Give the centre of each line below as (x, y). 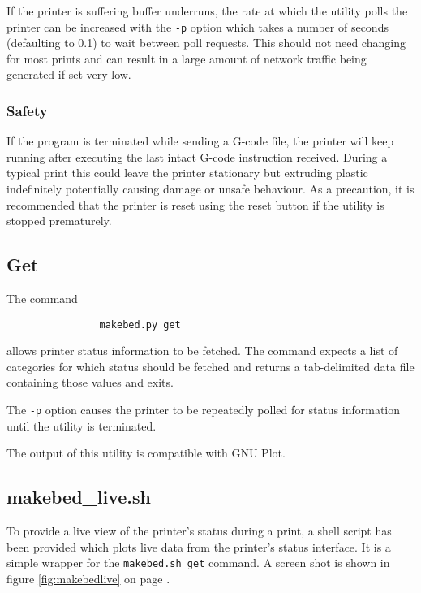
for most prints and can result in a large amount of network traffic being (187, 58)
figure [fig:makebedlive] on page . (88, 578)
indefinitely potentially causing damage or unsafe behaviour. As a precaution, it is (210, 189)
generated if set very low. (69, 74)
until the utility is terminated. (82, 425)
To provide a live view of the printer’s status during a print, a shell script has (199, 531)
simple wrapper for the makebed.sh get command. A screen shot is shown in (198, 563)
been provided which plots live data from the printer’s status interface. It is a (199, 546)
